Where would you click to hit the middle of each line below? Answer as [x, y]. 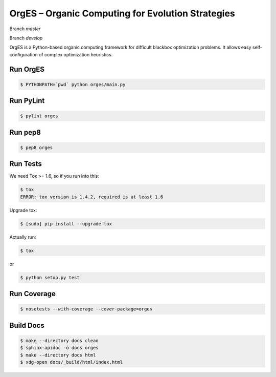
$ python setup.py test [50, 277]
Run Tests [26, 164]
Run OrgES [27, 69]
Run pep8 [25, 132]
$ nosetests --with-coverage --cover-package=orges [86, 309]
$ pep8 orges [37, 148]
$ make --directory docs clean [60, 340]
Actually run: [23, 237]
